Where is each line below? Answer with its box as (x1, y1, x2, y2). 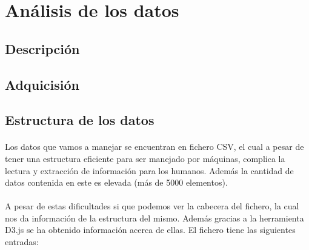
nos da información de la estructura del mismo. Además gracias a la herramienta (5, 211, 304, 224)
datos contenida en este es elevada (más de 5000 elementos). (5, 176, 228, 189)
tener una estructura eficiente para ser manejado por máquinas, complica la (5, 152, 285, 164)
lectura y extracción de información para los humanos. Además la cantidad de (5, 164, 294, 177)
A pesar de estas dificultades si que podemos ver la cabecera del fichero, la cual (5, 200, 299, 212)
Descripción (5, 39, 80, 58)
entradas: (5, 235, 39, 248)
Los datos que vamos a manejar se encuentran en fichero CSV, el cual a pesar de (5, 140, 304, 153)
